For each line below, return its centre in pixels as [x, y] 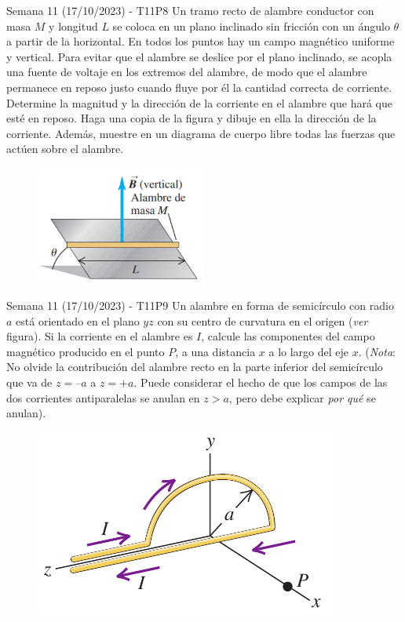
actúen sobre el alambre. [65, 149]
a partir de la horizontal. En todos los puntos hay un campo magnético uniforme [201, 41]
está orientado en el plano [78, 320]
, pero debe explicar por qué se [302, 397]
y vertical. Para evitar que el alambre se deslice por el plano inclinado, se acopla [199, 56]
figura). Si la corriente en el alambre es [100, 336]
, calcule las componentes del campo [288, 336]
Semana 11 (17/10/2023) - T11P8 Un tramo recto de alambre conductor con [190, 10]
